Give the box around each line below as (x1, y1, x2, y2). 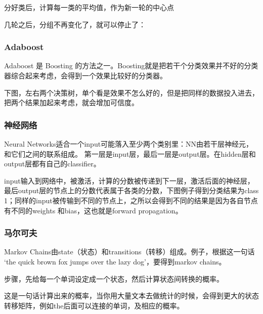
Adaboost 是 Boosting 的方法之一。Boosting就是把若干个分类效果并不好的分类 (4, 60, 258, 71)
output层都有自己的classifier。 (4, 158, 101, 169)
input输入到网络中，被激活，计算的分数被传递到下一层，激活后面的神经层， (4, 175, 254, 186)
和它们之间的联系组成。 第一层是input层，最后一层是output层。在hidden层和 (4, 148, 256, 159)
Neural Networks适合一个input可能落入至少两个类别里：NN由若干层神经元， (4, 139, 253, 149)
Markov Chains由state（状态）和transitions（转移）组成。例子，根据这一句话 (4, 246, 255, 257)
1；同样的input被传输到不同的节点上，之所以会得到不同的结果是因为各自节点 (4, 195, 258, 205)
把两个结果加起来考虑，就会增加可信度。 (4, 97, 139, 108)
